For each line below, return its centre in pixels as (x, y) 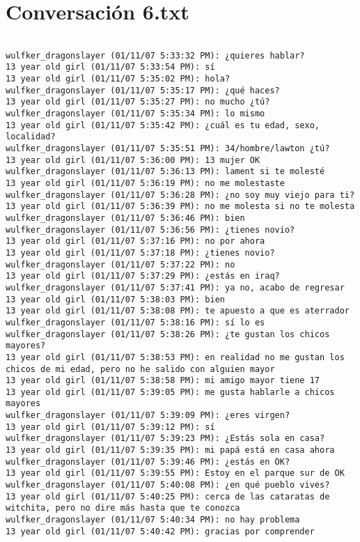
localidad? (31, 137)
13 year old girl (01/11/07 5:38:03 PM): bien (115, 299)
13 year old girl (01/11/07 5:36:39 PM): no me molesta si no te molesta (180, 207)
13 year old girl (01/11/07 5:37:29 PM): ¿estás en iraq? (143, 276)
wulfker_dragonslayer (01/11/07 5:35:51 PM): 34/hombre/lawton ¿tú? (168, 149)
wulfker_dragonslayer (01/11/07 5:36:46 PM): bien (125, 218)
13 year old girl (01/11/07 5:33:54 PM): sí (110, 67)
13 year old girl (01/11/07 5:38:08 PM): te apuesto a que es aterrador (178, 311)
